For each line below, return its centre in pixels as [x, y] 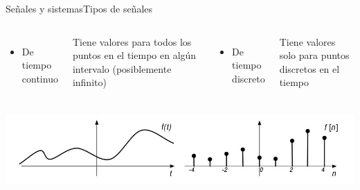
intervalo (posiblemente [122, 68]
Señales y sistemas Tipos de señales [79, 8]
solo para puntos [314, 55]
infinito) [89, 82]
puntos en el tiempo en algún [134, 55]
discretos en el [309, 68]
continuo [40, 78]
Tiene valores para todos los [132, 41]
